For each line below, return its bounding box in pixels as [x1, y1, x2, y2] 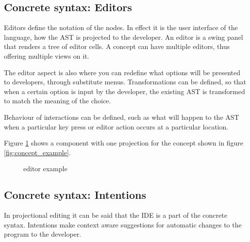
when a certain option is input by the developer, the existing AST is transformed [4, 86, 245, 96]
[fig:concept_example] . [4, 147, 71, 157]
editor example [23, 163, 67, 174]
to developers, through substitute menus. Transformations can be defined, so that [4, 77, 246, 87]
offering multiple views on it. [4, 50, 89, 61]
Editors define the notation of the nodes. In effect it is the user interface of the [4, 22, 238, 32]
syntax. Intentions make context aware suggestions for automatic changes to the [4, 219, 242, 229]
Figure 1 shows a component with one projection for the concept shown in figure [4, 138, 243, 148]
